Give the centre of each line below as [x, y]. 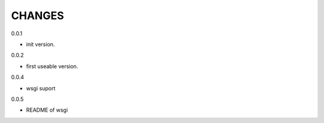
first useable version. [52, 66]
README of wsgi [47, 110]
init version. [40, 44]
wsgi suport [41, 88]
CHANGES [37, 16]
